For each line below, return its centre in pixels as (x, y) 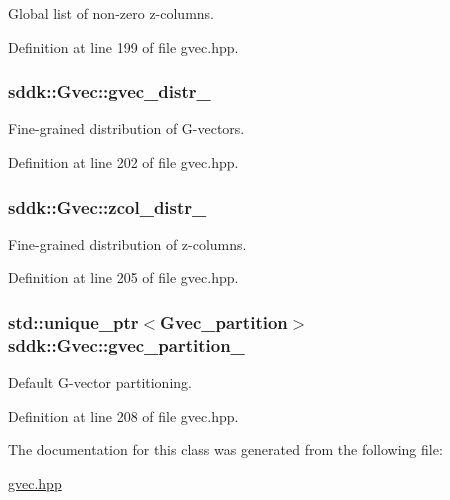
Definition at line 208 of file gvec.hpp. (123, 415)
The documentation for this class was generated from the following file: (225, 449)
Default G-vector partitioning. (100, 382)
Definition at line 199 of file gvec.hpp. (123, 46)
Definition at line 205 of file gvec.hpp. (123, 277)
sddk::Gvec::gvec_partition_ (126, 344)
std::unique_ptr (73, 321)
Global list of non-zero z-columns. (111, 13)
